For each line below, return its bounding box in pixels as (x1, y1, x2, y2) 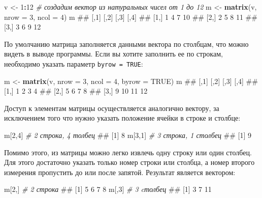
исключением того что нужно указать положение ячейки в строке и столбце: (4, 112, 241, 123)
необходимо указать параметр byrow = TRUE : (4, 58, 143, 69)
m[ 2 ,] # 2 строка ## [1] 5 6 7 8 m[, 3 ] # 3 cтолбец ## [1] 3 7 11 (4, 184, 212, 194)
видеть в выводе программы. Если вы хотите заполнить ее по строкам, (4, 48, 223, 59)
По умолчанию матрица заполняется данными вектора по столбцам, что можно (4, 38, 249, 49)
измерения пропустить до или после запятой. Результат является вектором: (4, 166, 236, 177)
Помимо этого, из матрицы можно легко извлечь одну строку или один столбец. (4, 147, 252, 157)
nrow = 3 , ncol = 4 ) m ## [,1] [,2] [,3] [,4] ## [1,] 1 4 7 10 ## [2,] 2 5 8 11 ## (4, 11, 257, 22)
